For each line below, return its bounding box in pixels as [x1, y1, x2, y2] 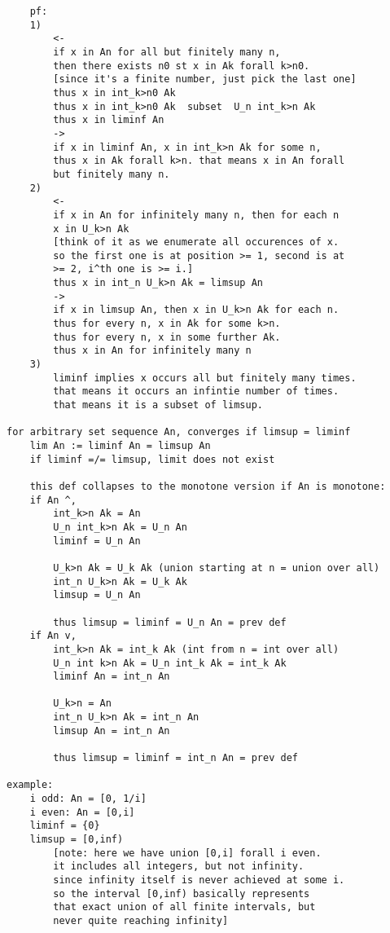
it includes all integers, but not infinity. [53, 860, 305, 873]
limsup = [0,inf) [29, 834, 124, 846]
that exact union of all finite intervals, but [53, 901, 316, 913]
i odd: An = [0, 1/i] [29, 793, 147, 805]
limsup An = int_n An [53, 724, 170, 737]
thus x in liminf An [53, 114, 164, 126]
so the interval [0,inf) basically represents [53, 887, 310, 900]
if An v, [29, 630, 77, 642]
